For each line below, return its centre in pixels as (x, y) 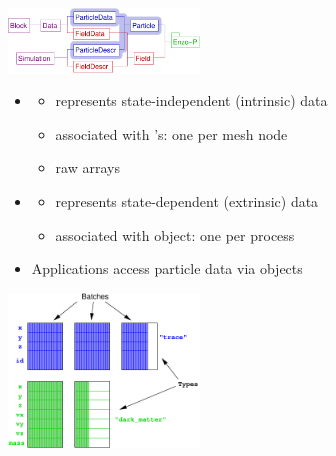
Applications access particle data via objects (167, 268)
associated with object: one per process (175, 234)
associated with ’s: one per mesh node (171, 133)
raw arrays (87, 167)
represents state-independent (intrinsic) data (191, 100)
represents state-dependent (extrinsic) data (187, 200)
